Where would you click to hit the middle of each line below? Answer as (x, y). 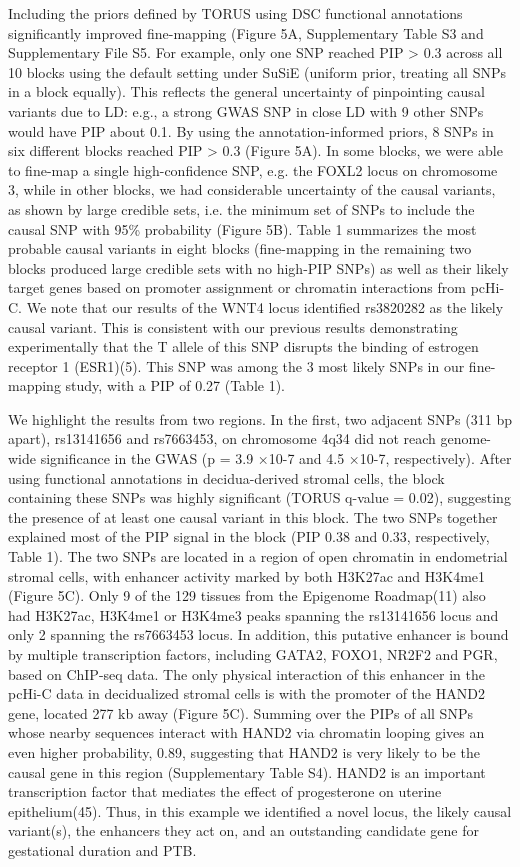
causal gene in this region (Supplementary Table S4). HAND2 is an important (247, 771)
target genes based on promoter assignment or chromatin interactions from (237, 287)
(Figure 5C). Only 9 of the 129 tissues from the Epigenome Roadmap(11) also (247, 595)
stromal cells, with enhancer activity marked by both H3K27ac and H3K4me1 (247, 575)
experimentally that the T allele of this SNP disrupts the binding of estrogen (243, 346)
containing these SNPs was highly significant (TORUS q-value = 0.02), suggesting (259, 497)
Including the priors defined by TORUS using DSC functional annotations (235, 13)
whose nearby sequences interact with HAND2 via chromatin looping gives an (246, 732)
